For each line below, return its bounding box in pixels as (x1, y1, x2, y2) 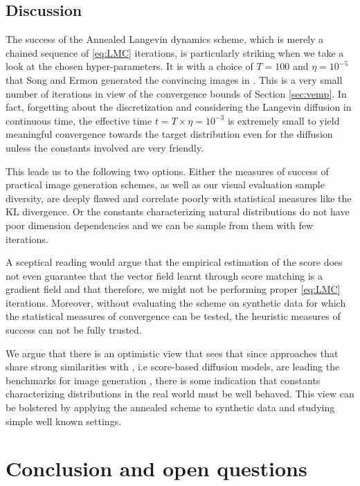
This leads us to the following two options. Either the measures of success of (6, 163, 329, 178)
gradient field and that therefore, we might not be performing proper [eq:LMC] (6, 282, 341, 296)
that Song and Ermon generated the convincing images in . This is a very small (6, 72, 343, 87)
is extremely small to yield (227, 113, 340, 127)
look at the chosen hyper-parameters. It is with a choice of (6, 59, 253, 73)
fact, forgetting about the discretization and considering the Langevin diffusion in (6, 100, 352, 114)
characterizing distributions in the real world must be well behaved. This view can (6, 386, 354, 401)
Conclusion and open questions (6, 454, 307, 483)
